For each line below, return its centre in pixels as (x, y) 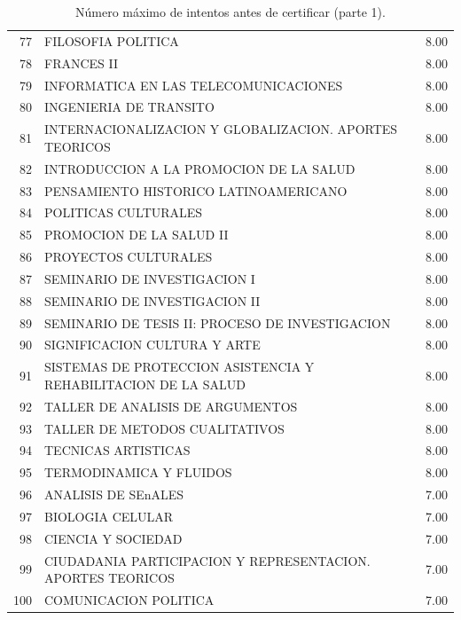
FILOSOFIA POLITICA (112, 40)
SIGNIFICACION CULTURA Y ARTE (152, 345)
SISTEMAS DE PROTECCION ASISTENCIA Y (180, 367)
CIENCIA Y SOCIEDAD (113, 538)
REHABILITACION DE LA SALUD (145, 384)
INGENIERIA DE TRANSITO (129, 107)
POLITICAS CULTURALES (124, 212)
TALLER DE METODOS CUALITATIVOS (164, 428)
